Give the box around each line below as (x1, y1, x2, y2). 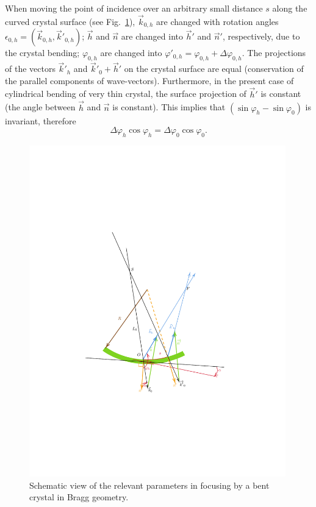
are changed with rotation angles (156, 15, 279, 27)
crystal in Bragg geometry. (29, 491, 129, 503)
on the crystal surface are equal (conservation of (124, 62, 304, 75)
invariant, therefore (5, 114, 76, 127)
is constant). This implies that (112, 101, 226, 113)
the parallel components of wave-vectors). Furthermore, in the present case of (5, 74, 294, 87)
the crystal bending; (5, 46, 80, 59)
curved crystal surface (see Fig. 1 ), (5, 15, 135, 27)
